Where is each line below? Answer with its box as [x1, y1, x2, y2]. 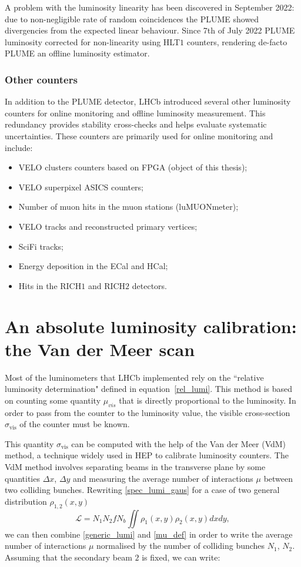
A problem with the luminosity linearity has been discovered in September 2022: [5, 1, 295, 13]
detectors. [132, 279, 167, 291]
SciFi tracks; [18, 240, 63, 252]
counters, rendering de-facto [186, 35, 287, 48]
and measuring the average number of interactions [73, 472, 253, 484]
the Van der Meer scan [5, 337, 195, 361]
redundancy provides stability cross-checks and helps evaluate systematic [5, 118, 267, 130]
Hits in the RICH [18, 279, 82, 291]
